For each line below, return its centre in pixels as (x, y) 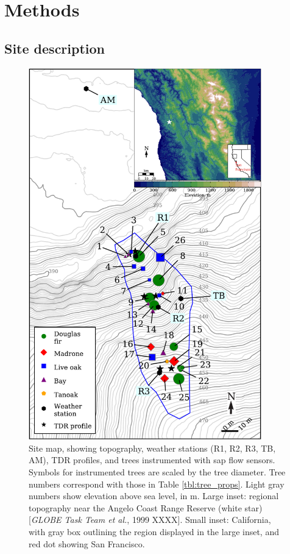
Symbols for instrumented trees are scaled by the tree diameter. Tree (157, 471)
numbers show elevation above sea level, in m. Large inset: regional (154, 496)
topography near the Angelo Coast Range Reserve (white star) (146, 507)
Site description (55, 48)
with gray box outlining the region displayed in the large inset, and (154, 531)
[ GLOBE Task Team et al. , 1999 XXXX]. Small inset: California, (150, 520)
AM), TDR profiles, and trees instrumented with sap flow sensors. (152, 460)
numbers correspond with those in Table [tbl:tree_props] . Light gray (157, 484)
